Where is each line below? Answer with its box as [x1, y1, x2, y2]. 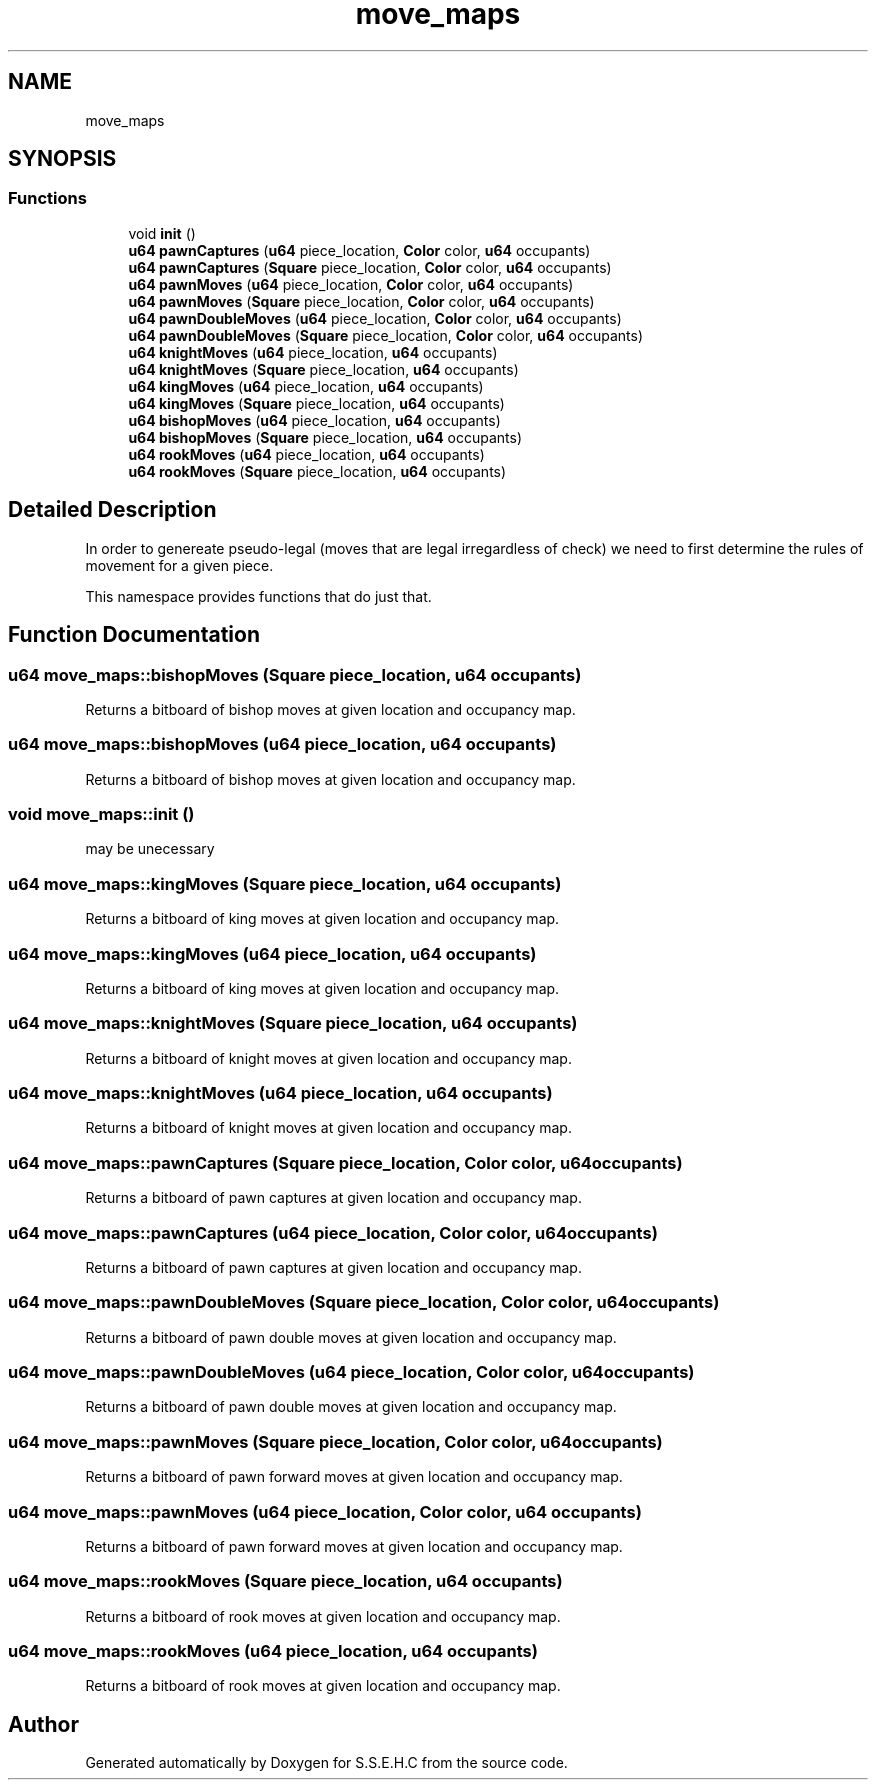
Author [8, 1711, 79, 1737]
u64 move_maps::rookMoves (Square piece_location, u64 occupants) [8, 1571, 563, 1592]
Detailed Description [8, 497, 217, 523]
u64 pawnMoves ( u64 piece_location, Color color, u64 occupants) [128, 275, 574, 293]
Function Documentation [8, 622, 260, 648]
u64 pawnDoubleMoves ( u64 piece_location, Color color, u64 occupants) [128, 309, 622, 327]
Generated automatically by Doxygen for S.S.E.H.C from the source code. [85, 1754, 568, 1772]
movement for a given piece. [85, 556, 274, 574]
